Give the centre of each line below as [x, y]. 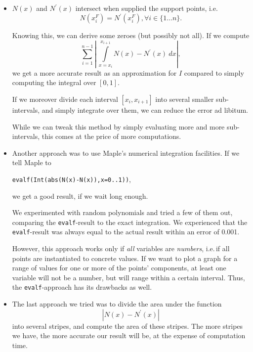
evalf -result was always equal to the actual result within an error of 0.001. [126, 232]
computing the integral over [54, 82]
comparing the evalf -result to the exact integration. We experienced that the [130, 222]
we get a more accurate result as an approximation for [94, 72]
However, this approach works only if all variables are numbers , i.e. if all [121, 248]
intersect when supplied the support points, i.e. [147, 8]
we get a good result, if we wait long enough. [80, 196]
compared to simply [214, 72]
